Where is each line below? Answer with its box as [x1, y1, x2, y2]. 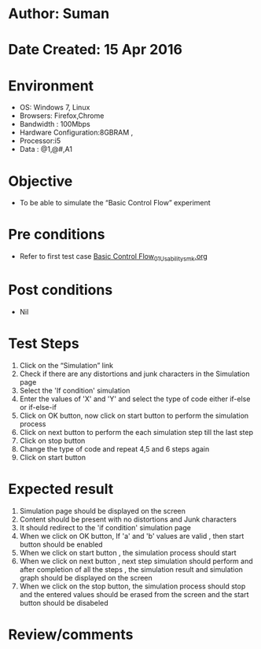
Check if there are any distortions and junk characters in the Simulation [19, 369, 250, 378]
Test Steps [8, 335, 80, 352]
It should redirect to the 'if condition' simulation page [19, 522, 191, 532]
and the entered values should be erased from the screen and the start [19, 589, 249, 599]
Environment [8, 76, 94, 94]
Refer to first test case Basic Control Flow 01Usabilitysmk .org [19, 252, 208, 263]
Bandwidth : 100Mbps [19, 120, 90, 129]
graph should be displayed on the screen [19, 573, 153, 582]
